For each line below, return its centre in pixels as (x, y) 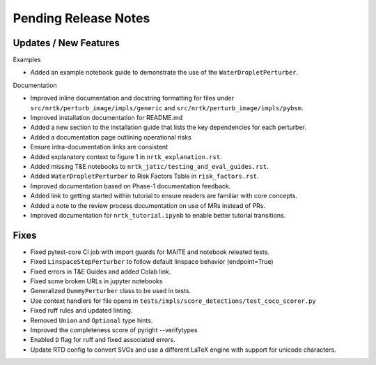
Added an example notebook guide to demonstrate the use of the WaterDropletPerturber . (164, 73)
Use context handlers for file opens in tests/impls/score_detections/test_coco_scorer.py (173, 301)
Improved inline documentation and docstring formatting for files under (132, 98)
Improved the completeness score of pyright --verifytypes (114, 330)
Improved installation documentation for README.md (107, 118)
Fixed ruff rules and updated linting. (81, 311)
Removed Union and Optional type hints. (92, 320)
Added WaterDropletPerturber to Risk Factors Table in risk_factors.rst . (144, 176)
